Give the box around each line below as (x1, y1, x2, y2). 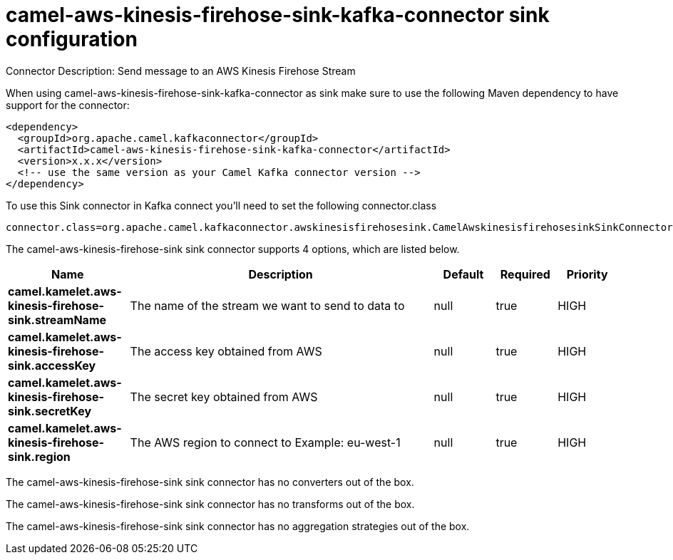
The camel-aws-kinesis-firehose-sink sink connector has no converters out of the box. (6, 475, 414, 488)
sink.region (8, 449, 71, 464)
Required (500, 266, 550, 281)
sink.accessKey (8, 358, 96, 373)
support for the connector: (6, 98, 130, 111)
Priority (566, 266, 608, 281)
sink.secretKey (8, 403, 92, 418)
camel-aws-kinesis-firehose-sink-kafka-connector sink (6, 3, 550, 27)
